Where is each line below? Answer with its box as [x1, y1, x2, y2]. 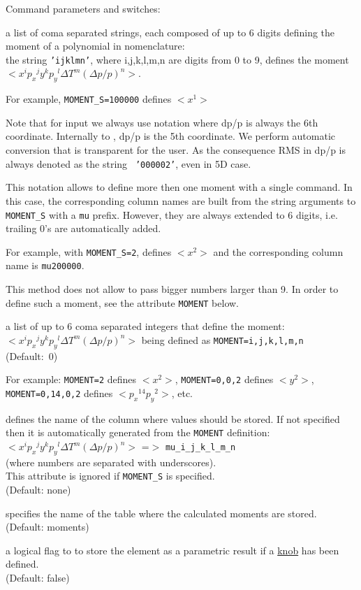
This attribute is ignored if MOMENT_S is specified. [6, 468, 215, 483]
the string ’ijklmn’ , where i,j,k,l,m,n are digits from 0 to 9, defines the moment [6, 52, 349, 66]
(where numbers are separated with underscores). [6, 454, 216, 469]
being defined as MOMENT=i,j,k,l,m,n [141, 332, 304, 347]
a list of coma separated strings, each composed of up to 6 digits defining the [6, 24, 335, 39]
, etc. [171, 385, 193, 400]
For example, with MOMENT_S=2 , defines [6, 244, 172, 259]
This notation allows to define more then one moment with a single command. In [6, 180, 353, 194]
